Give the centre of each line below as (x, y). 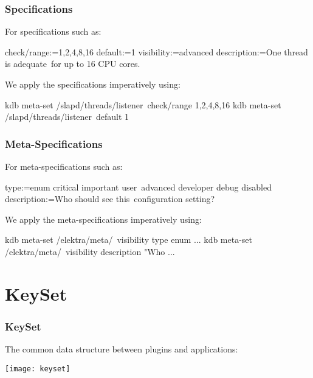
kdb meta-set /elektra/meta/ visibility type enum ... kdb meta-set (129, 240)
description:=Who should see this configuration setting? (110, 199)
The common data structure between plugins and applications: (122, 349)
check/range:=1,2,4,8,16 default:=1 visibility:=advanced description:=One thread (156, 51)
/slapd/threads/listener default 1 (67, 117)
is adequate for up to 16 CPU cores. (73, 64)
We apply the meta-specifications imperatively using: (103, 219)
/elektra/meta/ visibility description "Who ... (90, 251)
